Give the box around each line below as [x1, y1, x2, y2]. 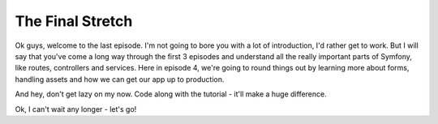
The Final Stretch [15, 12, 133, 30]
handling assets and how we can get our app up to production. [15, 74, 225, 84]
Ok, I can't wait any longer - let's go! [15, 104, 137, 113]
